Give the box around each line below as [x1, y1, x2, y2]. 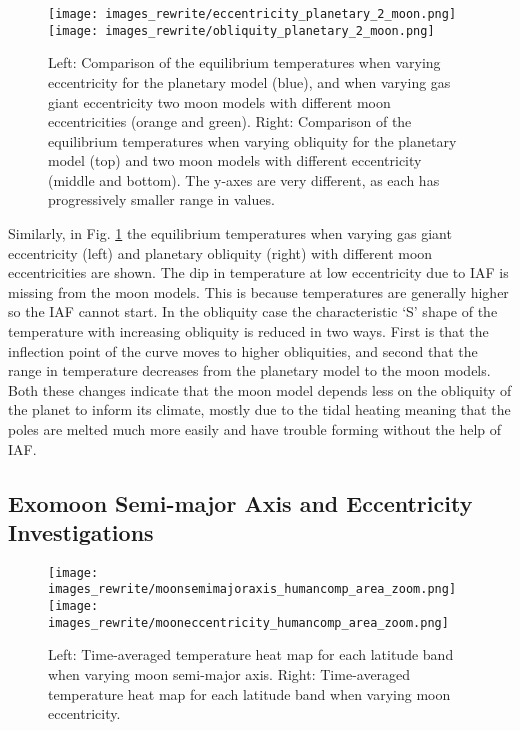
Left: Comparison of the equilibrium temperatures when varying [48, 52, 441, 73]
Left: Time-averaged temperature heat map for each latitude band [48, 644, 454, 665]
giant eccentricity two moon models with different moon [48, 91, 391, 112]
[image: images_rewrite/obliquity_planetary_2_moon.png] [48, 23, 435, 38]
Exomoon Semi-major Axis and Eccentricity [8, 487, 473, 518]
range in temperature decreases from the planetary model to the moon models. [8, 360, 491, 381]
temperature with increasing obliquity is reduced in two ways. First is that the [8, 321, 489, 342]
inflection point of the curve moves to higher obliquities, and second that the [8, 340, 478, 361]
